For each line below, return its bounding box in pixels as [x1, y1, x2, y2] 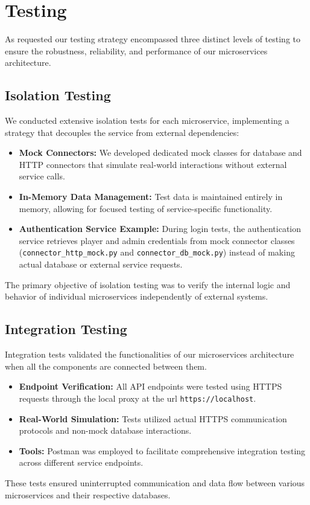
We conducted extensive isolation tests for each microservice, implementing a [5, 114, 289, 127]
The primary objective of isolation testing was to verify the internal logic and [5, 278, 291, 291]
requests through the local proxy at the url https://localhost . [19, 391, 256, 404]
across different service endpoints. [19, 456, 144, 469]
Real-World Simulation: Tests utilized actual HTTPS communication [19, 412, 287, 425]
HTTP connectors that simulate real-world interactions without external [19, 158, 287, 170]
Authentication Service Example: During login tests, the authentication [19, 222, 302, 235]
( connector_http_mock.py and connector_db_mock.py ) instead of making [19, 246, 295, 259]
